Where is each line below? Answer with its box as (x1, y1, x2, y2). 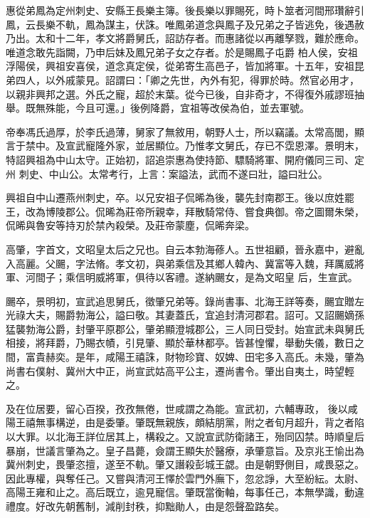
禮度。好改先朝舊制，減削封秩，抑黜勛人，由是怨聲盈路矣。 (6, 499, 285, 513)
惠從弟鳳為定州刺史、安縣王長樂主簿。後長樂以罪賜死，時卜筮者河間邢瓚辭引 (6, 3, 364, 17)
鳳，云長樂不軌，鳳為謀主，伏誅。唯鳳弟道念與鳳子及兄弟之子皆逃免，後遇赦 (6, 16, 364, 31)
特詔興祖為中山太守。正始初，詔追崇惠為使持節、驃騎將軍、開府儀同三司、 (6, 152, 354, 166)
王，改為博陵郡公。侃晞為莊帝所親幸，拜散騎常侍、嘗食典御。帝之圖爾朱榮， (6, 203, 364, 218)
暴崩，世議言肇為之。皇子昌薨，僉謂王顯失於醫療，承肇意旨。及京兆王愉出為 (6, 443, 364, 458)
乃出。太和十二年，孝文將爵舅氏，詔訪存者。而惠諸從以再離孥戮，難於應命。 (6, 31, 364, 46)
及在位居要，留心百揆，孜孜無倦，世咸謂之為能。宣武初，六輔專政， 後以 (6, 401, 348, 416)
